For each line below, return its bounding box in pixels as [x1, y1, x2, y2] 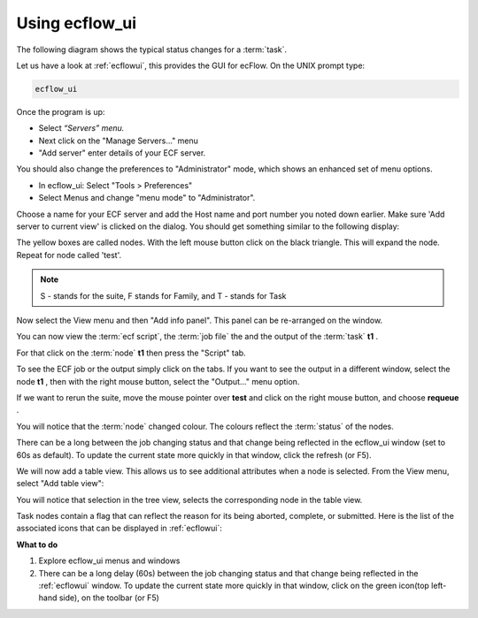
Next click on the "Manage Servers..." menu [38, 135, 199, 146]
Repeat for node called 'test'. [16, 249, 122, 260]
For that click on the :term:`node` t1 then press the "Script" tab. [16, 347, 247, 358]
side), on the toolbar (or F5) [58, 592, 159, 603]
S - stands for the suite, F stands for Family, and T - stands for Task [40, 290, 287, 301]
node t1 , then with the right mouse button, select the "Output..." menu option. [16, 376, 300, 386]
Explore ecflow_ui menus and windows [38, 555, 181, 566]
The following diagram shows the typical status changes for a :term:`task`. [16, 44, 288, 55]
